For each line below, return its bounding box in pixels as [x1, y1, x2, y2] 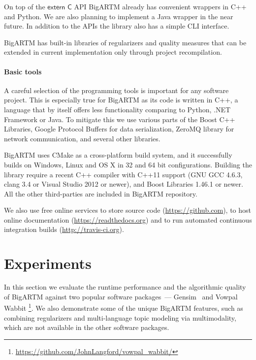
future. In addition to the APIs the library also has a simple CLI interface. [4, 21, 229, 31]
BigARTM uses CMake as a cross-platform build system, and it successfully [4, 150, 232, 160]
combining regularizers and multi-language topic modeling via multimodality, [4, 312, 236, 323]
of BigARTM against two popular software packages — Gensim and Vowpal [4, 291, 238, 301]
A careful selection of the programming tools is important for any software [4, 85, 229, 95]
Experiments [4, 253, 92, 273]
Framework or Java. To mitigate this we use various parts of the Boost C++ [4, 114, 235, 124]
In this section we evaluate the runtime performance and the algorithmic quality [4, 282, 246, 292]
